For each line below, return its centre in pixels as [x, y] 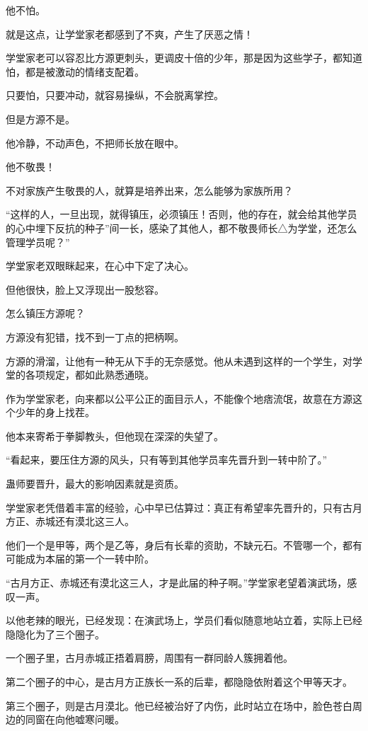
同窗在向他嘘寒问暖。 [75, 719]
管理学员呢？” [38, 242]
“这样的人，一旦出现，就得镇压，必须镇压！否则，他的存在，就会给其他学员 [182, 214]
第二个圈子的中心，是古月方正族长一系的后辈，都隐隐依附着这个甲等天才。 [179, 681]
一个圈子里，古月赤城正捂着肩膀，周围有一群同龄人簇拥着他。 [149, 658]
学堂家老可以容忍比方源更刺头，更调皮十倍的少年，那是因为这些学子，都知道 [184, 58]
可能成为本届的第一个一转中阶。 [80, 559]
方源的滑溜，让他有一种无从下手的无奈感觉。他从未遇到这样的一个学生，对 [179, 361]
